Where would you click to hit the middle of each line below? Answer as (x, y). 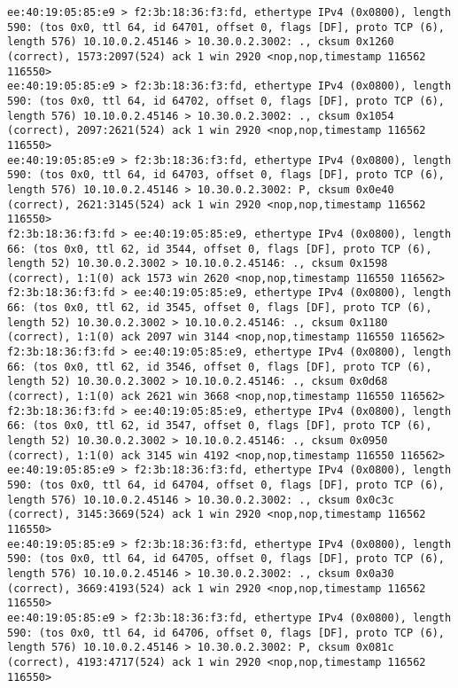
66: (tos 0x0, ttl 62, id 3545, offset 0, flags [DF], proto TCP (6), (220, 308)
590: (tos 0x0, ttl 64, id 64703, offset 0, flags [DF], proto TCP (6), (226, 175)
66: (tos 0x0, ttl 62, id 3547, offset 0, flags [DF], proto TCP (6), (220, 426)
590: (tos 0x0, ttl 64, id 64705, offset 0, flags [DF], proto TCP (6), (226, 559)
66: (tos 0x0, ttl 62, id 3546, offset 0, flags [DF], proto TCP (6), (220, 367)
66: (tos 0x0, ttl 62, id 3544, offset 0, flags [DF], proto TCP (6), (220, 249)
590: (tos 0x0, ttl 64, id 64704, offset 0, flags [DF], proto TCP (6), (226, 485)
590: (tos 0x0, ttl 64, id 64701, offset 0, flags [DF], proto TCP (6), (226, 27)
